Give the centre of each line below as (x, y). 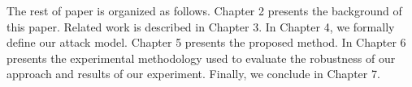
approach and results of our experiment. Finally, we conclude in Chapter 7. (193, 74)
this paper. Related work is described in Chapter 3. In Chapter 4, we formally (201, 26)
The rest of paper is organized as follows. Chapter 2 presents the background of (204, 10)
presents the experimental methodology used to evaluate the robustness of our (201, 58)
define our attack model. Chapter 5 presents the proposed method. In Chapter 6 (206, 42)
